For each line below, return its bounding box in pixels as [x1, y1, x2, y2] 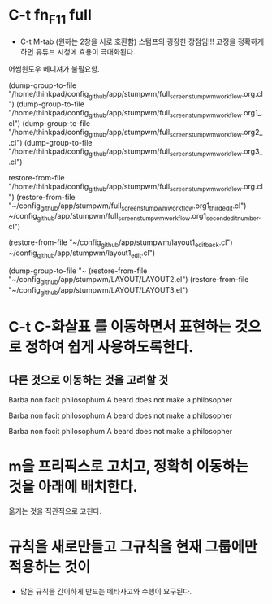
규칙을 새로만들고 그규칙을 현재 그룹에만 [8, 538, 258, 556]
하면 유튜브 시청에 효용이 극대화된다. [19, 46, 136, 56]
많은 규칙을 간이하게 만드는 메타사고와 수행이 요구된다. [19, 587, 192, 597]
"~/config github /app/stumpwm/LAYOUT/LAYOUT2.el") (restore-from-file [8, 274, 249, 286]
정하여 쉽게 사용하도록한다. [24, 338, 194, 357]
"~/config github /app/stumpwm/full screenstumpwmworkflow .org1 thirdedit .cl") [8, 201, 247, 212]
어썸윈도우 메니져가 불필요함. [8, 63, 100, 74]
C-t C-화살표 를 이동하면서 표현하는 [8, 318, 232, 337]
